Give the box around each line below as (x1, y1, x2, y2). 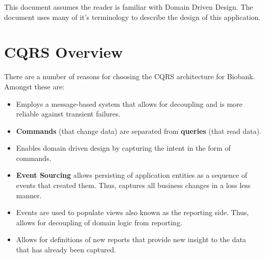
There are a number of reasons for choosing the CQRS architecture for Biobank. (4, 71, 255, 82)
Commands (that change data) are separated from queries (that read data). (16, 125, 261, 136)
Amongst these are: (4, 81, 65, 91)
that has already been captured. (16, 244, 116, 255)
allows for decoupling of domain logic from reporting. (16, 217, 182, 227)
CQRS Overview (4, 41, 123, 62)
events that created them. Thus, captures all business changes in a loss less (16, 180, 251, 191)
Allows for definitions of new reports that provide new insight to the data (16, 234, 246, 245)
